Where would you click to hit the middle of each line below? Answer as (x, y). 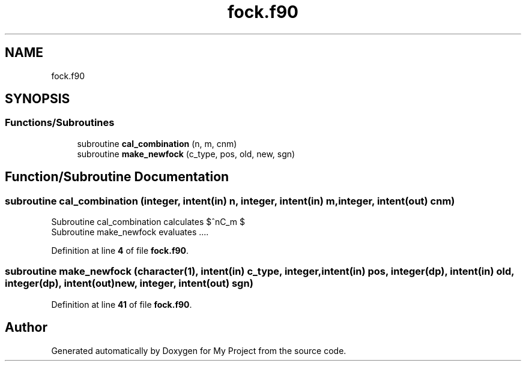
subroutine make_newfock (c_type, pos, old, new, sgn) (186, 154)
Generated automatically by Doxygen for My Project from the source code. (199, 350)
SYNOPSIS (38, 99)
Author (26, 328)
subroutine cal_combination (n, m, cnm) (157, 143)
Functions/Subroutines (60, 123)
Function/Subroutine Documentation (117, 177)
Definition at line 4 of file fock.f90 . (120, 251)
